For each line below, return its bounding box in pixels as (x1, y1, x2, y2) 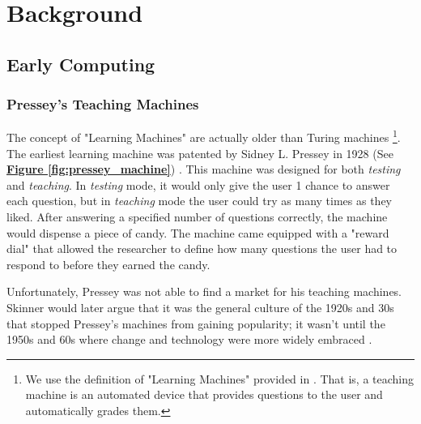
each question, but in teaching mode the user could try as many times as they (6, 192, 393, 209)
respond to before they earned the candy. (6, 255, 210, 272)
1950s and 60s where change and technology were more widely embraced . (6, 331, 372, 348)
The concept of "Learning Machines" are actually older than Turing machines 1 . (6, 126, 401, 146)
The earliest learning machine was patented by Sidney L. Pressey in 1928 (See (6, 144, 393, 161)
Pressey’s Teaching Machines (6, 94, 199, 114)
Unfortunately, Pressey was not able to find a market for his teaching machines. (6, 283, 402, 300)
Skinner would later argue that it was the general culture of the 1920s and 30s (6, 298, 394, 315)
